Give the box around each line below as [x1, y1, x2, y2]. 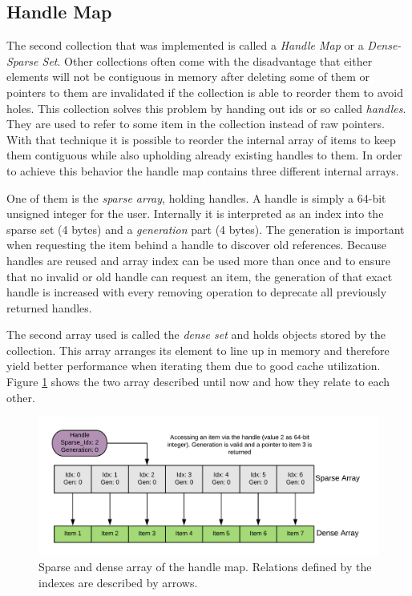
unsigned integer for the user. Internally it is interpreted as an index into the [6, 205, 384, 222]
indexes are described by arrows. [38, 574, 198, 590]
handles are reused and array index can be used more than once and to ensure [6, 252, 390, 268]
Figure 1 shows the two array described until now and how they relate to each [6, 373, 390, 390]
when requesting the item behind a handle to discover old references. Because [6, 236, 386, 253]
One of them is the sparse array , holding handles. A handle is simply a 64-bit [6, 189, 386, 206]
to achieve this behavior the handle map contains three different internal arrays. [6, 162, 399, 179]
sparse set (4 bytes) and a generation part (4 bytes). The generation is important [6, 220, 405, 237]
